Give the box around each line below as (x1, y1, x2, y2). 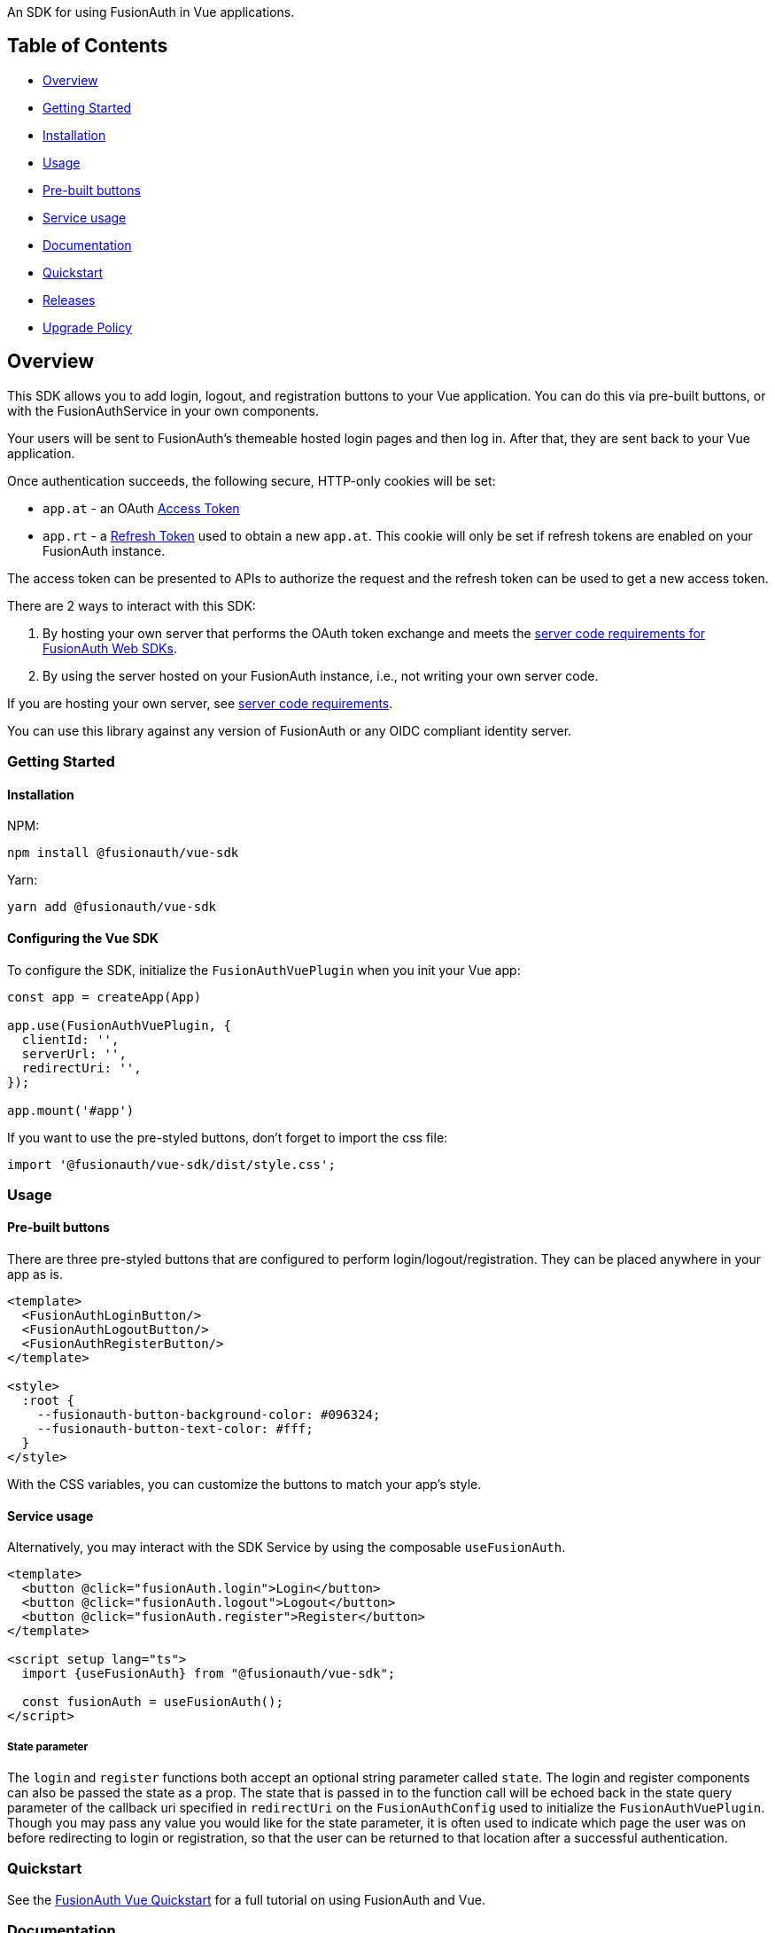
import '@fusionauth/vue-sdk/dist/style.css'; (7, 1157, 336, 1172)
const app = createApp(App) (7, 989, 202, 1004)
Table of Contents (7, 35, 168, 58)
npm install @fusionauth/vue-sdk (7, 846, 239, 861)
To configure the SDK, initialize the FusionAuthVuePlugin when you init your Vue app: (7, 962, 521, 978)
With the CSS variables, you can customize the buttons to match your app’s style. (7, 1477, 482, 1493)
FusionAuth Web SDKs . (43, 640, 177, 656)
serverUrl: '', (21, 1046, 127, 1061)
